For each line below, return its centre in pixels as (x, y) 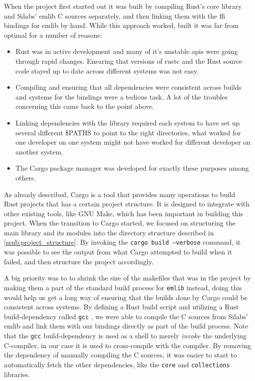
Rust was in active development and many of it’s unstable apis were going (127, 51)
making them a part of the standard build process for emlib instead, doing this (123, 287)
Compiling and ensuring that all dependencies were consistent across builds (128, 87)
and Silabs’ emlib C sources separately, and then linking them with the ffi (115, 15)
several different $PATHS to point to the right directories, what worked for (128, 132)
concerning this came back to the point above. (85, 106)
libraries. (17, 374)
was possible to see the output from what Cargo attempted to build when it (118, 252)
